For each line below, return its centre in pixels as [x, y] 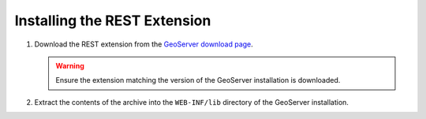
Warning [70, 65]
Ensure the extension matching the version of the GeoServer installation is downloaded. [198, 80]
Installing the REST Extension [113, 20]
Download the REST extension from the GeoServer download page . [144, 44]
